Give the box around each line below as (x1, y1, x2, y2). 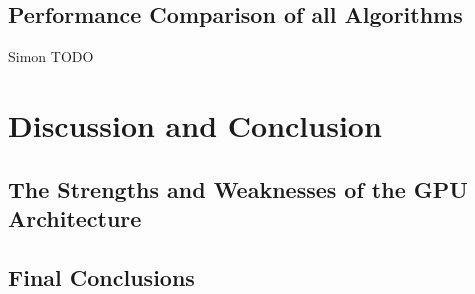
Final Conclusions (8, 261, 195, 292)
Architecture (8, 202, 142, 233)
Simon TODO (8, 46, 94, 67)
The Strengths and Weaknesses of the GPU (8, 173, 468, 204)
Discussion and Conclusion (8, 104, 382, 145)
